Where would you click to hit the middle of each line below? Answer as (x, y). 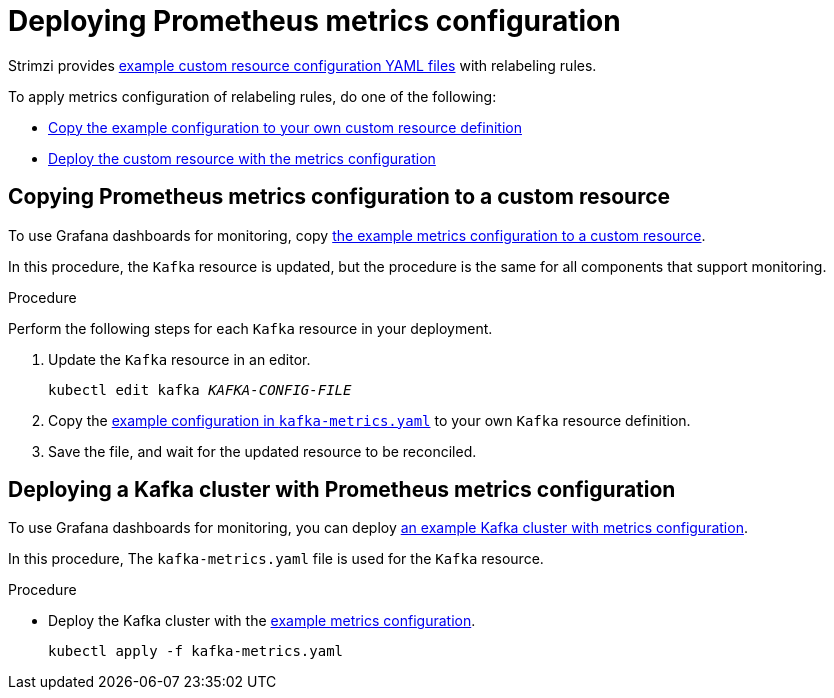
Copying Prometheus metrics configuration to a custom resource (339, 197)
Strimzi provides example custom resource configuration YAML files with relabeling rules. (302, 65)
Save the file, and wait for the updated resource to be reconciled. (262, 451)
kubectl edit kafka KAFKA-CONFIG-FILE (200, 389)
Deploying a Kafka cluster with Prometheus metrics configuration (342, 490)
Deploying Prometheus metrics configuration (314, 21)
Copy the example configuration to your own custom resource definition (285, 127)
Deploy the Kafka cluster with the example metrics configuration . (262, 621)
